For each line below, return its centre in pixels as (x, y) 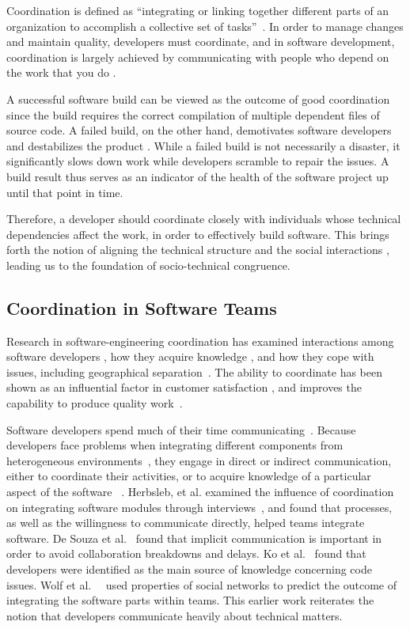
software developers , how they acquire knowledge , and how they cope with (190, 356)
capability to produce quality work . (95, 403)
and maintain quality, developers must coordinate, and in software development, (201, 42)
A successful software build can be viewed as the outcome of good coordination (198, 99)
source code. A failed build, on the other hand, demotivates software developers (199, 130)
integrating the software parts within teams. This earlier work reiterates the (190, 600)
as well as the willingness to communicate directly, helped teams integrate (186, 523)
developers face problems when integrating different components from (175, 445)
